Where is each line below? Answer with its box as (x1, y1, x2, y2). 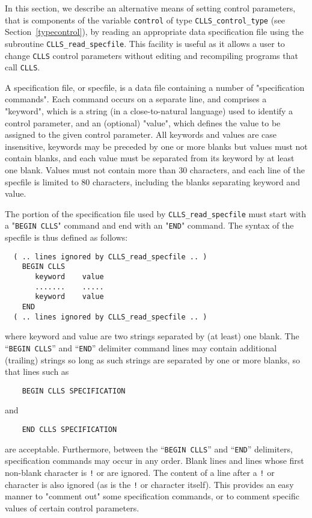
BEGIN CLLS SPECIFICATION (22, 386, 126, 395)
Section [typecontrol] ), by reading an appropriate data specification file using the (5, 25, 304, 38)
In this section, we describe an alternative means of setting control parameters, (5, 2, 296, 14)
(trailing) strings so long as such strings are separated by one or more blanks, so (5, 353, 301, 366)
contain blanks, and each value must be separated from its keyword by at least (5, 152, 295, 164)
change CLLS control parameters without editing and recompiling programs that (5, 49, 298, 61)
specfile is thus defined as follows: (5, 231, 128, 244)
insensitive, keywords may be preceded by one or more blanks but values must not (5, 140, 308, 152)
